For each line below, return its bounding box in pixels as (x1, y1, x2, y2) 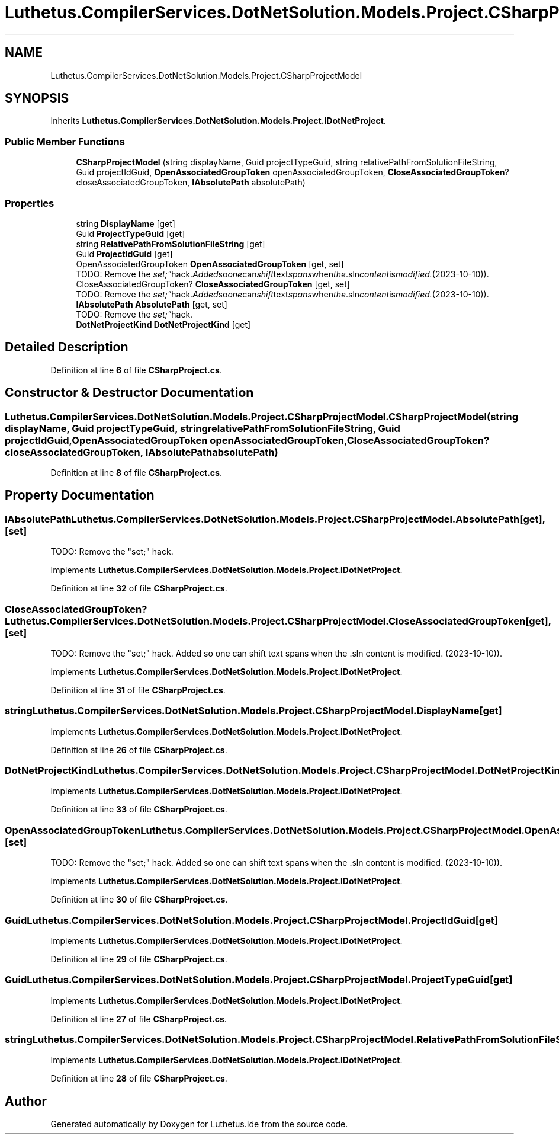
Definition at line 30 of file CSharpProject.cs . (50, 894, 228, 905)
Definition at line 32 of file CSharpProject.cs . (50, 583, 227, 594)
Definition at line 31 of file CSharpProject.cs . (50, 684, 226, 695)
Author (5, 1093, 47, 1109)
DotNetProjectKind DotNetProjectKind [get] (76, 319, 251, 329)
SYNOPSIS (5, 91, 69, 106)
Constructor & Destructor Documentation (5, 385, 254, 401)
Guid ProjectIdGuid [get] (76, 248, 173, 259)
